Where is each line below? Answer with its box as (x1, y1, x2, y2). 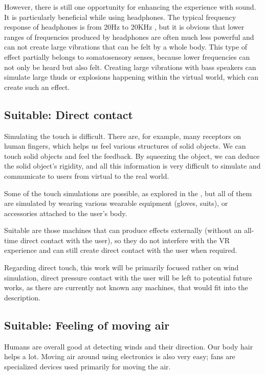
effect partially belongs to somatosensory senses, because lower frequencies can (4, 51, 250, 62)
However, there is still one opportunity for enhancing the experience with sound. (4, 2, 256, 12)
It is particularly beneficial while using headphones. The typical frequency (4, 11, 236, 22)
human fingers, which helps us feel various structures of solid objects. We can (4, 140, 246, 151)
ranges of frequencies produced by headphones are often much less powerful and (4, 31, 254, 42)
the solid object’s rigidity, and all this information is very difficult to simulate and (4, 160, 261, 171)
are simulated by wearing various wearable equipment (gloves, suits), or (4, 198, 228, 208)
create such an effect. (4, 81, 70, 92)
